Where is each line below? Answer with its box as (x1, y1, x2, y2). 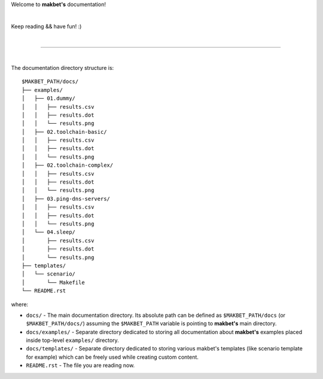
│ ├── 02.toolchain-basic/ (22, 129, 107, 135)
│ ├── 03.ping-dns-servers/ (22, 195, 111, 202)
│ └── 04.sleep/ (22, 229, 76, 236)
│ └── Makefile (22, 279, 85, 286)
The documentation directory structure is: (11, 64, 114, 71)
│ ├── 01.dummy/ (22, 95, 76, 102)
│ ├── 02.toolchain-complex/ (22, 162, 114, 169)
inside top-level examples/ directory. (26, 337, 119, 344)
